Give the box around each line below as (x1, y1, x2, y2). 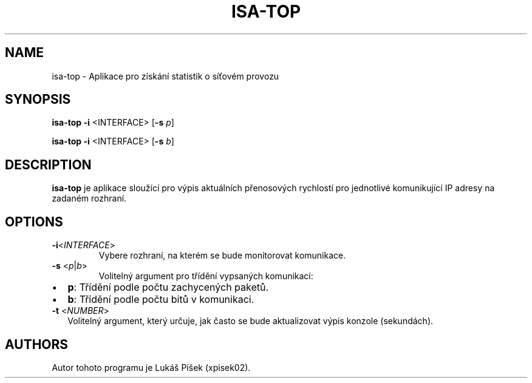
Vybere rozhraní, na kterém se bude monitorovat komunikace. (98, 250, 346, 261)
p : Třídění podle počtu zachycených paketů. (67, 281, 269, 294)
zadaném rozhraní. (52, 193, 127, 204)
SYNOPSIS (5, 92, 71, 107)
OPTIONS (5, 214, 63, 229)
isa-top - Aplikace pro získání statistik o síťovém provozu (52, 70, 279, 81)
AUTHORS (5, 336, 69, 352)
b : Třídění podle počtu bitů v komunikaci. (67, 293, 254, 306)
